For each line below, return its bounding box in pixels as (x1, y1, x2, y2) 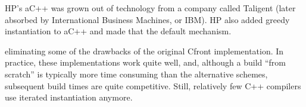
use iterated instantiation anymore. (5, 91, 133, 103)
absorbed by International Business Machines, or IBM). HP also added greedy (5, 13, 290, 25)
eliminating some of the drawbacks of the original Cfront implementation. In (5, 44, 284, 57)
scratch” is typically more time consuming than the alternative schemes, (5, 67, 268, 80)
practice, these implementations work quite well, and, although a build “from (5, 56, 286, 69)
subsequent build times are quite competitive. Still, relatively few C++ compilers (5, 79, 301, 92)
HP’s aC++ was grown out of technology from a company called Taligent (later (5, 2, 296, 14)
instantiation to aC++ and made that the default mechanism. (5, 25, 232, 37)
